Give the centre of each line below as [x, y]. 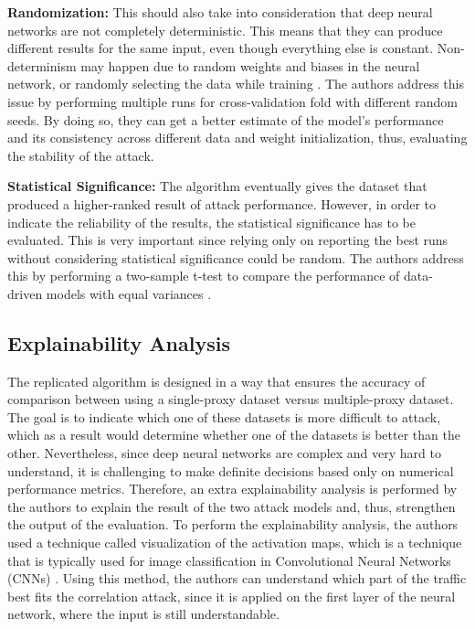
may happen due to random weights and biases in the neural [250, 65]
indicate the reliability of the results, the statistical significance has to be [211, 222]
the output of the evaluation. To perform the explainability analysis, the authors [233, 524]
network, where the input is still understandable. [143, 614]
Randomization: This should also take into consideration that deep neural [220, 12]
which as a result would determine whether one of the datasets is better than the [234, 435]
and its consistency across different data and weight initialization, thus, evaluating [237, 138]
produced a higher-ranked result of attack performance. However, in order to [222, 203]
